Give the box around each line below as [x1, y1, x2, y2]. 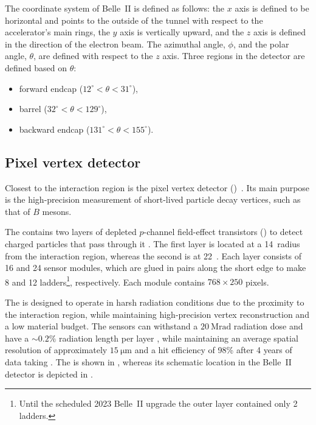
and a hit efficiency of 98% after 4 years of [134, 343, 292, 356]
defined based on [5, 61, 67, 74]
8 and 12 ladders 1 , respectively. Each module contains [5, 273, 205, 288]
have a [5, 331, 29, 344]
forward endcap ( [19, 82, 83, 94]
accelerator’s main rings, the [5, 26, 110, 38]
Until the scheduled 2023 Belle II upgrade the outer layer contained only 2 [19, 397, 298, 410]
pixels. [246, 275, 269, 288]
